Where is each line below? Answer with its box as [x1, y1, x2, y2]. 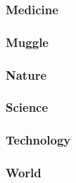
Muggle [6, 33, 49, 51]
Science [6, 98, 49, 116]
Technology [6, 131, 71, 149]
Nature [6, 66, 47, 83]
